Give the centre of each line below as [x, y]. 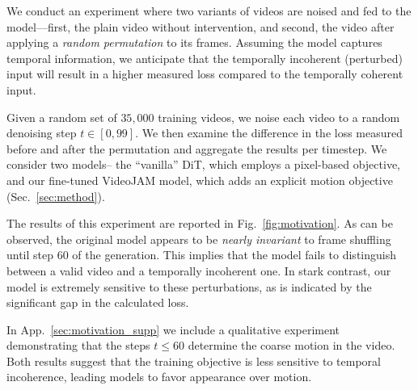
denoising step [42, 133]
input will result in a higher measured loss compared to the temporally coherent [205, 74]
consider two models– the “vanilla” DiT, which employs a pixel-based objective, [204, 164]
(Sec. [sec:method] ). [56, 196]
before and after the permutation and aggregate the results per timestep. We [197, 148]
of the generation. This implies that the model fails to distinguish [234, 255]
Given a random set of [62, 117]
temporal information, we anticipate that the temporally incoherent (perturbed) [205, 58]
